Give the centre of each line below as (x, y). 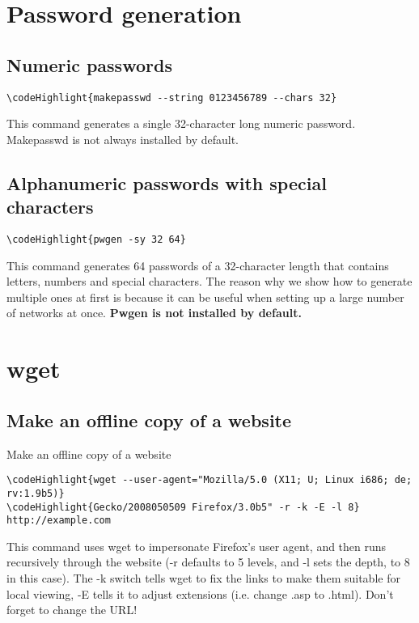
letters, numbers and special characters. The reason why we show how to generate (209, 281)
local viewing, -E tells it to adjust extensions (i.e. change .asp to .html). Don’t (200, 593)
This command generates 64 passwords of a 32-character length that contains (198, 265)
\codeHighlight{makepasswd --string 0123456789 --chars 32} (172, 97)
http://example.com (59, 521)
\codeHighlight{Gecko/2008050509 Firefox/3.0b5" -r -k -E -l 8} (183, 507)
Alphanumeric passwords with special (167, 182)
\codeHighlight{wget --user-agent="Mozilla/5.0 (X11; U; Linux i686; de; (209, 480)
